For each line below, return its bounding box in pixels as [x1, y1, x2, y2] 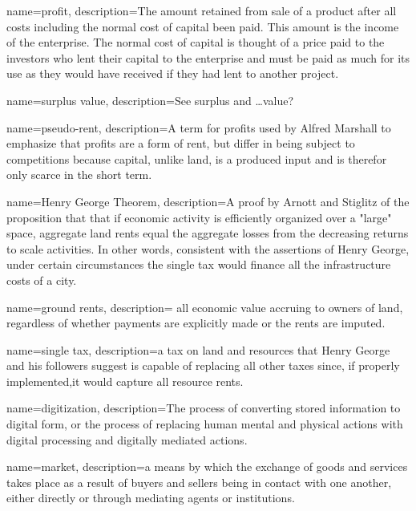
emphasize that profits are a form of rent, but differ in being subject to [6, 135, 355, 152]
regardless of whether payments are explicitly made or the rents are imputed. [6, 314, 386, 331]
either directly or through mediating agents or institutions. [6, 489, 295, 506]
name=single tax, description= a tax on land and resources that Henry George [6, 341, 390, 358]
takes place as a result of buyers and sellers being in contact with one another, [6, 473, 392, 490]
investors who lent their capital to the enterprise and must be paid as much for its [6, 49, 410, 66]
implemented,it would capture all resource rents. [6, 372, 244, 389]
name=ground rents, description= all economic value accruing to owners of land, [6, 298, 403, 315]
